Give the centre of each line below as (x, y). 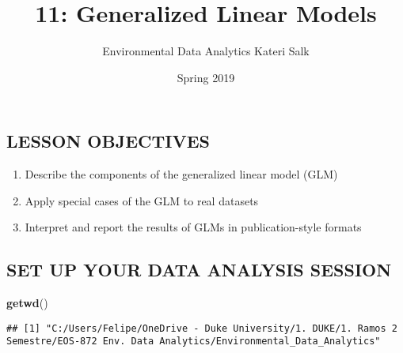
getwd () (27, 303)
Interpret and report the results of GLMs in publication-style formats (193, 227)
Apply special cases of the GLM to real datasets (142, 200)
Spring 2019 (206, 77)
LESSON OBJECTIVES (108, 141)
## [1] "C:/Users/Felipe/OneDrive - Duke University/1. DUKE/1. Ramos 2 (202, 328)
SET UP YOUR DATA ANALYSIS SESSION (199, 270)
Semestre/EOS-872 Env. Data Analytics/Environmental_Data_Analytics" (194, 342)
